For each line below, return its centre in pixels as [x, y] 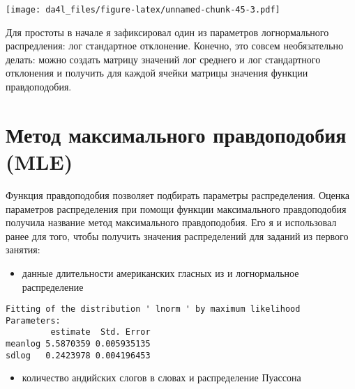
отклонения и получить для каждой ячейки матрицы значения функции [157, 73]
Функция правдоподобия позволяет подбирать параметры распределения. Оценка [178, 194]
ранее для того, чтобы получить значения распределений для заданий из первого [177, 236]
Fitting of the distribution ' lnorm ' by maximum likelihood [153, 309]
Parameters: [33, 320]
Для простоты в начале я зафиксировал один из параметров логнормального [167, 32]
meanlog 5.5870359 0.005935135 [78, 344]
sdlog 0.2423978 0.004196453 [78, 355]
